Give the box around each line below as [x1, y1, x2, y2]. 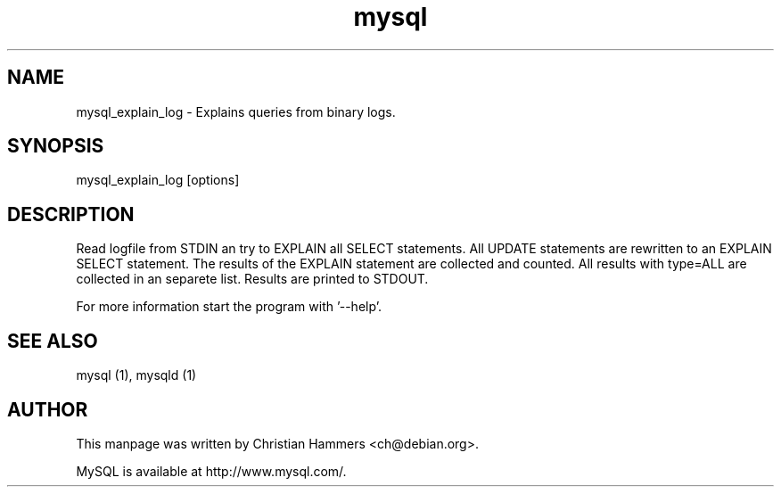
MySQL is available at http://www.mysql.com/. [76, 463, 347, 479]
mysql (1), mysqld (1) [76, 367, 197, 383]
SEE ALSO [7, 329, 98, 352]
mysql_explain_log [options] [76, 172, 240, 188]
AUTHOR [7, 398, 88, 421]
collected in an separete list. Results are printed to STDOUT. [76, 271, 429, 287]
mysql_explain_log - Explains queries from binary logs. [76, 103, 396, 119]
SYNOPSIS [7, 135, 104, 158]
